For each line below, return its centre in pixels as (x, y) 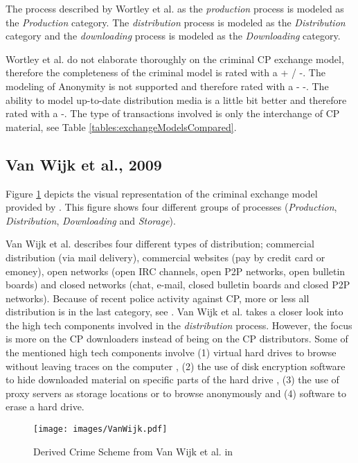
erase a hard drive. (45, 407)
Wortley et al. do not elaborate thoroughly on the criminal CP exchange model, (175, 59)
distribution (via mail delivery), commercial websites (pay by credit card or (165, 257)
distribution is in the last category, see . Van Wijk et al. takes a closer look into (174, 312)
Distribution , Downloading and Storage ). (91, 220)
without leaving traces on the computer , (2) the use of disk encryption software (176, 366)
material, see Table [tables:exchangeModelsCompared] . (121, 126)
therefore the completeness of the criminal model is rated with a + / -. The (165, 72)
